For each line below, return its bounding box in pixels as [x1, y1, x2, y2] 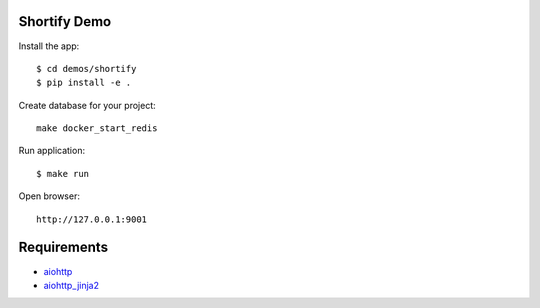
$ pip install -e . [36, 77, 132, 89]
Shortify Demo [18, 13, 112, 30]
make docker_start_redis [36, 123, 158, 134]
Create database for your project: [18, 99, 156, 111]
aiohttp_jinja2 [43, 279, 100, 291]
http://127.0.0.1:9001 [36, 213, 148, 225]
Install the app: [18, 40, 80, 52]
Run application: [18, 145, 85, 157]
